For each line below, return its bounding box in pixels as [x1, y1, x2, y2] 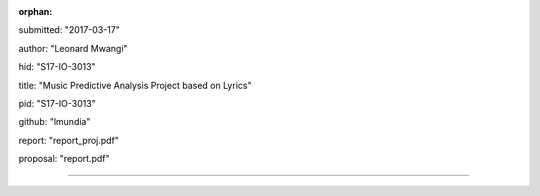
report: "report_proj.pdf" [18, 134, 120, 146]
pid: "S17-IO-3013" [18, 97, 97, 109]
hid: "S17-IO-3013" [18, 61, 96, 73]
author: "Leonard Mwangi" [18, 42, 129, 54]
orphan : [18, 6, 53, 17]
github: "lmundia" [18, 116, 91, 128]
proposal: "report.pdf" [18, 153, 110, 165]
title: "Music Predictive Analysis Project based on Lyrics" [18, 79, 252, 91]
